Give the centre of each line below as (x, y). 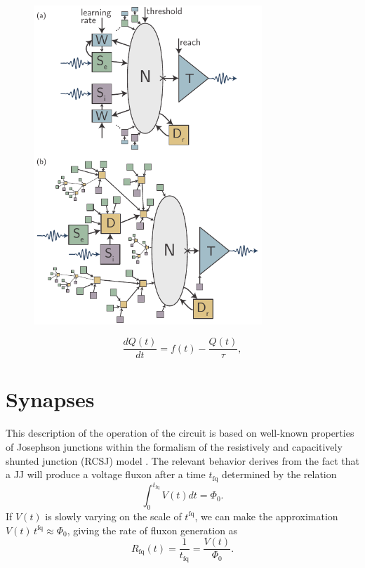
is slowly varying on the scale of (113, 516)
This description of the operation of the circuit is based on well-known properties (180, 433)
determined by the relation (279, 474)
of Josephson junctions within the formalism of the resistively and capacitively (174, 447)
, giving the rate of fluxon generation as (152, 530)
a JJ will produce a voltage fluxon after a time (106, 474)
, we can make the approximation (266, 516)
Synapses (50, 399)
